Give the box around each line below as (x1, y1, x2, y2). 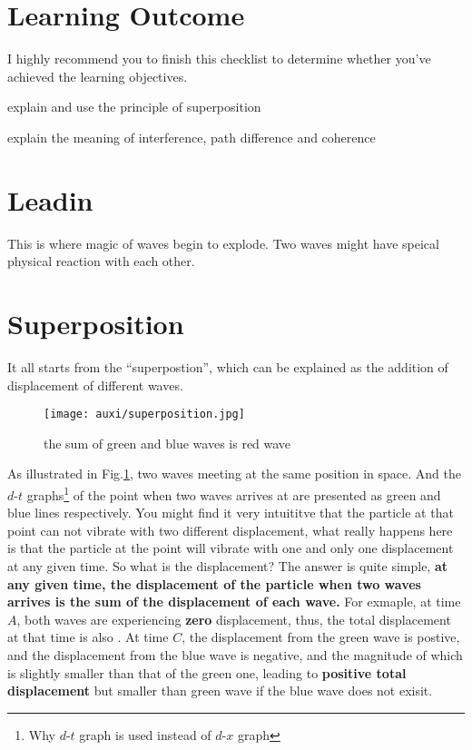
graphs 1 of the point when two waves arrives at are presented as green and (26, 482, 441, 504)
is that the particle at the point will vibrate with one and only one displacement (7, 538, 454, 558)
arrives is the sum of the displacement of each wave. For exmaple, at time (7, 592, 461, 611)
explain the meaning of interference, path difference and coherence (7, 127, 376, 146)
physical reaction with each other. (7, 252, 195, 271)
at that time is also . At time (7, 627, 169, 646)
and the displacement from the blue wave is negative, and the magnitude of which (7, 645, 463, 664)
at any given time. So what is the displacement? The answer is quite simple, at (7, 557, 448, 575)
